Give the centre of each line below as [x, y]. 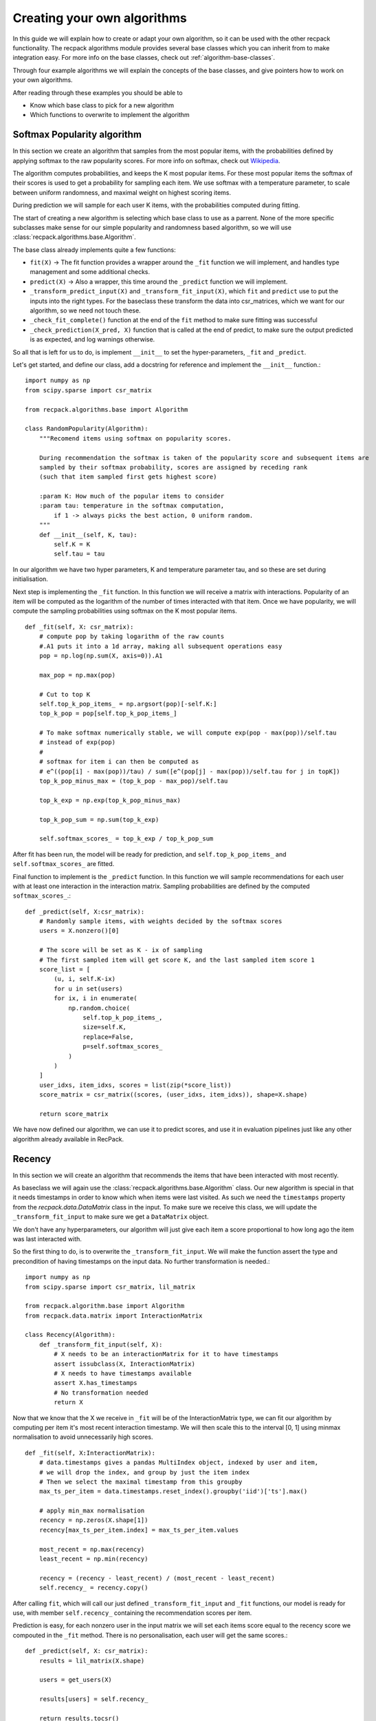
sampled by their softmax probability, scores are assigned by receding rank [173, 467]
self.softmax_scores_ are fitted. [64, 864]
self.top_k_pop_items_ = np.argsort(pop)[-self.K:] [128, 704]
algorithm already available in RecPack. [68, 1139]
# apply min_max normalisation [92, 1511]
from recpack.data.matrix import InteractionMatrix [114, 1316]
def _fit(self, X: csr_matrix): [79, 627]
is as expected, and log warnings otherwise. [92, 339]
